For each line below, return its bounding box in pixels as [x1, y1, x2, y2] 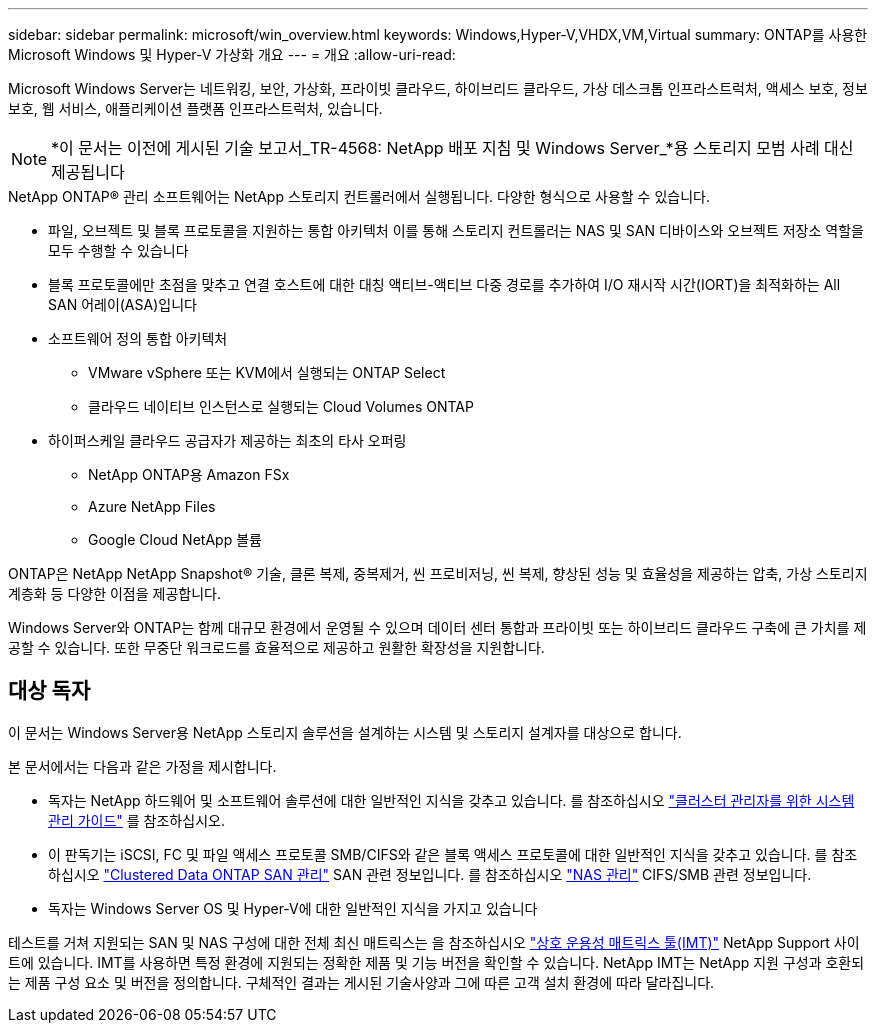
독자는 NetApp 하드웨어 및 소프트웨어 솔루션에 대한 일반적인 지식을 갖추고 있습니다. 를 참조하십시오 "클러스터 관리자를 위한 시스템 [48, 791, 855, 809]
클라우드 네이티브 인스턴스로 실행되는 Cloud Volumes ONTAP [88, 398, 474, 415]
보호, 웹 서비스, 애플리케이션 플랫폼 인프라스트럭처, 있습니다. [8, 100, 383, 117]
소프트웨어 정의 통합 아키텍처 [48, 330, 228, 347]
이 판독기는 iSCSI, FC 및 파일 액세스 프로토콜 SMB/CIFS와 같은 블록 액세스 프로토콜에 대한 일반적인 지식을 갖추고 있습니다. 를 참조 [48, 845, 858, 863]
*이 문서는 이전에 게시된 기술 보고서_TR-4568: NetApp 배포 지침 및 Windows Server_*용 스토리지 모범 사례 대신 [51, 138, 854, 158]
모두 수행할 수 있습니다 [48, 242, 189, 259]
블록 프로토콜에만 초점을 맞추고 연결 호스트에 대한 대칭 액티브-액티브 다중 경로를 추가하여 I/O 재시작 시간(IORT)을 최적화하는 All [48, 276, 841, 293]
